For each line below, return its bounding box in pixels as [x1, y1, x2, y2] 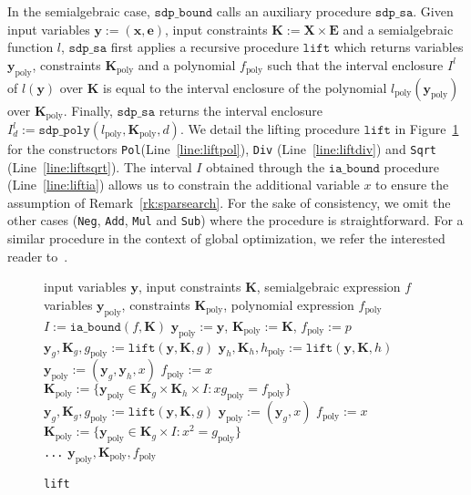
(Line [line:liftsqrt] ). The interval [7, 157, 192, 176]
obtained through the [206, 157, 325, 176]
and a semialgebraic [343, 19, 454, 38]
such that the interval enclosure [267, 55, 444, 74]
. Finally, [63, 100, 113, 119]
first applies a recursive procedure [110, 37, 299, 57]
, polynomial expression [223, 294, 354, 314]
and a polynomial [138, 55, 236, 74]
